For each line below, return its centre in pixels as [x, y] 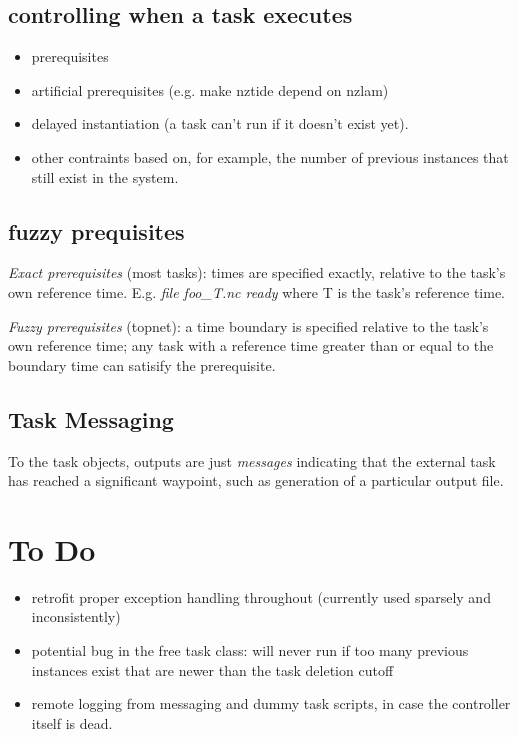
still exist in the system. [105, 176]
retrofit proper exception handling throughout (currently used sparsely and [261, 596]
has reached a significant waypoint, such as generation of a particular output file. [256, 480]
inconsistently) [76, 616]
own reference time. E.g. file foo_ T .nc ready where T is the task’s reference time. [256, 291]
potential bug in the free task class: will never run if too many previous [250, 650]
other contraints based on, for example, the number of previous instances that [270, 156]
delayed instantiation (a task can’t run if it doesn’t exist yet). [220, 123]
